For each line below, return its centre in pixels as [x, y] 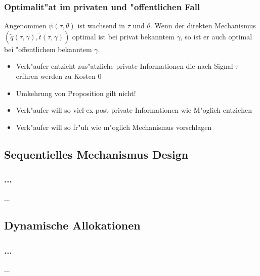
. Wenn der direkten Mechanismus [203, 26]
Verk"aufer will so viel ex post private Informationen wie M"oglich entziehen [134, 110]
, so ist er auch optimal [216, 36]
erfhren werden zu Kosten [56, 76]
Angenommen [25, 26]
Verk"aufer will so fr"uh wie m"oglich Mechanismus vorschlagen [114, 127]
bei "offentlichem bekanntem [48, 49]
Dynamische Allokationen [72, 225]
